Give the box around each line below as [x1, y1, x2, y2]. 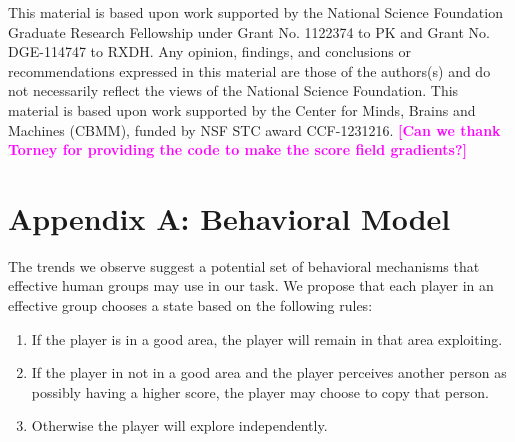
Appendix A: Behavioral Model [8, 197, 451, 238]
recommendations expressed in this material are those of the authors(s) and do [8, 60, 491, 81]
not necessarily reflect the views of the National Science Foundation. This [8, 80, 459, 101]
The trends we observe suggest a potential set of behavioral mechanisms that [8, 255, 480, 276]
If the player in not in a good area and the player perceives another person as [31, 362, 507, 383]
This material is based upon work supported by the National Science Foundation [8, 2, 503, 22]
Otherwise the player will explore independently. [31, 415, 328, 436]
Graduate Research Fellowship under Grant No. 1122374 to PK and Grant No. [8, 21, 490, 42]
